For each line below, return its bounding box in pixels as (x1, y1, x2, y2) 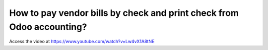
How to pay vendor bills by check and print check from (9, 7, 239, 18)
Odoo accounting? (9, 21, 87, 32)
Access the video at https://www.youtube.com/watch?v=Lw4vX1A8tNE (9, 39, 155, 45)
